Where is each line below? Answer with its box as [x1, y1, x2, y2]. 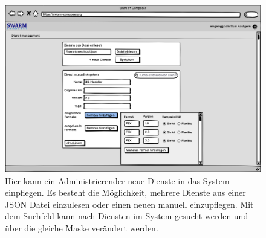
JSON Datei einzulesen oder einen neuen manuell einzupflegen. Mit [5, 198, 254, 210]
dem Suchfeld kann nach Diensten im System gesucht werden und [5, 210, 248, 222]
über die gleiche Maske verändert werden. [5, 221, 158, 234]
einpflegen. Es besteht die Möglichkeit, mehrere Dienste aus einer [5, 186, 246, 199]
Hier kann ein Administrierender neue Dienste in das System [5, 174, 230, 187]
